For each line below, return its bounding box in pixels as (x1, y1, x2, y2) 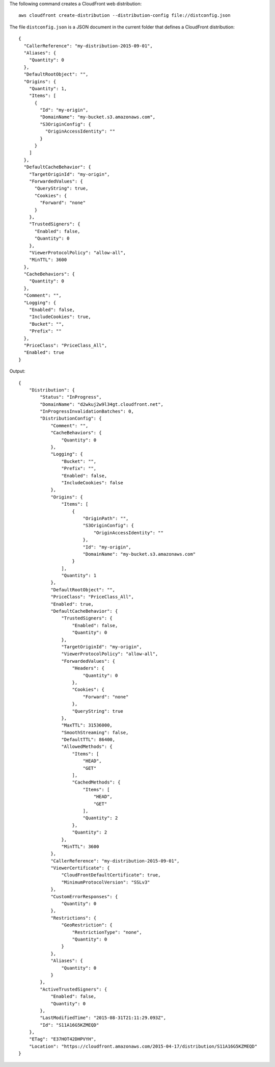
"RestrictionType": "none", (72, 929, 142, 935)
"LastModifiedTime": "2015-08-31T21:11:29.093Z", (40, 1015, 167, 1021)
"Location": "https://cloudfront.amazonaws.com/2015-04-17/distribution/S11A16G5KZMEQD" (29, 1043, 258, 1049)
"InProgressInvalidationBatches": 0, (40, 408, 134, 414)
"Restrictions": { (50, 915, 97, 921)
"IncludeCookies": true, (29, 314, 91, 320)
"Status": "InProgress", (40, 394, 102, 400)
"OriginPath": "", (82, 515, 129, 521)
